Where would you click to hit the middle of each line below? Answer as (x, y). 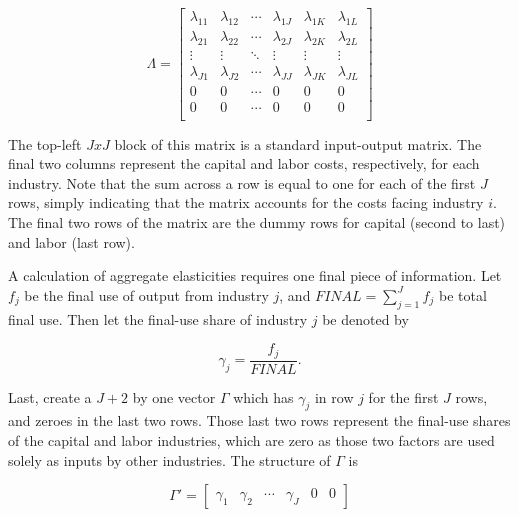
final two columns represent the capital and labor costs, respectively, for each (244, 163)
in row (334, 396)
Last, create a (50, 396)
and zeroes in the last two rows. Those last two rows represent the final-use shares (259, 420)
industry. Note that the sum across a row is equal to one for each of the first (242, 182)
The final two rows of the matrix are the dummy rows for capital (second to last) (257, 222)
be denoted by (365, 318)
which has (263, 396)
